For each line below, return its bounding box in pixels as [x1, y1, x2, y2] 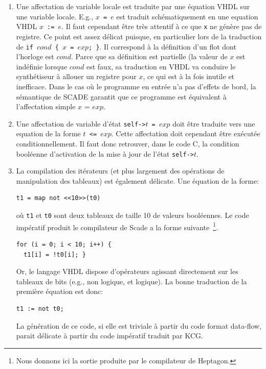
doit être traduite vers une [172, 118, 255, 129]
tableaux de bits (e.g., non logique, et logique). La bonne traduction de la [16, 276, 247, 286]
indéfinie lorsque [16, 61, 68, 71]
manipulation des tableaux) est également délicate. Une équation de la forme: [16, 175, 259, 186]
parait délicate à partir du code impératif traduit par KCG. [16, 330, 203, 341]
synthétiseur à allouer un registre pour [16, 71, 137, 82]
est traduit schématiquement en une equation [116, 11, 258, 21]
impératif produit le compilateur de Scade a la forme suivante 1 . [16, 220, 218, 232]
